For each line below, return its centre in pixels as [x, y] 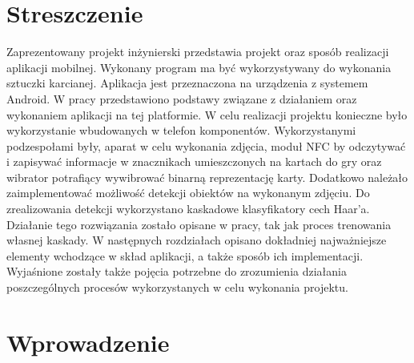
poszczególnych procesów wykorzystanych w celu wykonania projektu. [177, 287]
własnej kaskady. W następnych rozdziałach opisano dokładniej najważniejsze [197, 240]
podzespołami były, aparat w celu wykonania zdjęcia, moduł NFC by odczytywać [206, 145]
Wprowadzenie [88, 342]
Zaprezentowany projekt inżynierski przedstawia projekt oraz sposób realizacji [198, 52]
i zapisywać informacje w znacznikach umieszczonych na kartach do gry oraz [194, 161]
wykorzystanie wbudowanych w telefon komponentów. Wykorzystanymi [181, 130]
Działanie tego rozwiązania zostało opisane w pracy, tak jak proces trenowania [199, 224]
